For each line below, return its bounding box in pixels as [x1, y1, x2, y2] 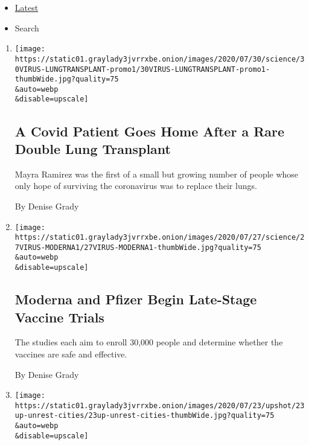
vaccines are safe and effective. [14, 347, 127, 360]
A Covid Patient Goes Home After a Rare [14, 121, 285, 140]
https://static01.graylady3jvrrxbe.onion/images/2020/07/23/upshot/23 [14, 401, 305, 410]
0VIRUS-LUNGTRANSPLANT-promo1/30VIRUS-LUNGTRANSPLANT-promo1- [14, 65, 270, 74]
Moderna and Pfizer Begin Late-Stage [14, 290, 257, 309]
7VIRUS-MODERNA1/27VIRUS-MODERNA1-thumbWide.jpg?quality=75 [14, 243, 261, 252]
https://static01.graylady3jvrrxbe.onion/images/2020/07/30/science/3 [14, 54, 305, 63]
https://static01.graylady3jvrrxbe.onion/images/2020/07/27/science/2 [14, 233, 305, 242]
